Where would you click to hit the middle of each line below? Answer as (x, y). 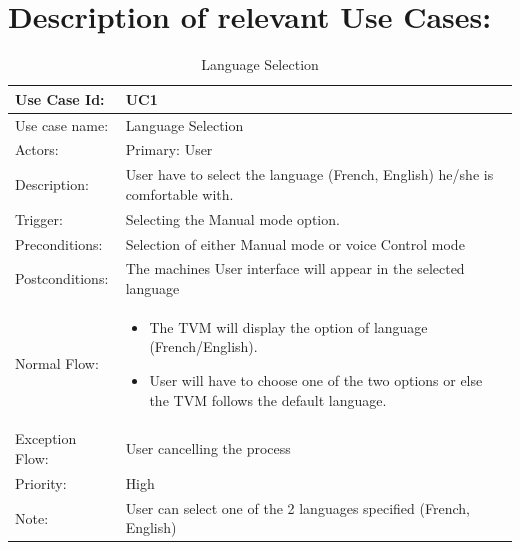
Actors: (37, 149)
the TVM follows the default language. (268, 399)
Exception (46, 438)
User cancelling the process (208, 448)
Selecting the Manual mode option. (232, 218)
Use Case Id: (60, 98)
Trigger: (39, 218)
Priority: (41, 482)
